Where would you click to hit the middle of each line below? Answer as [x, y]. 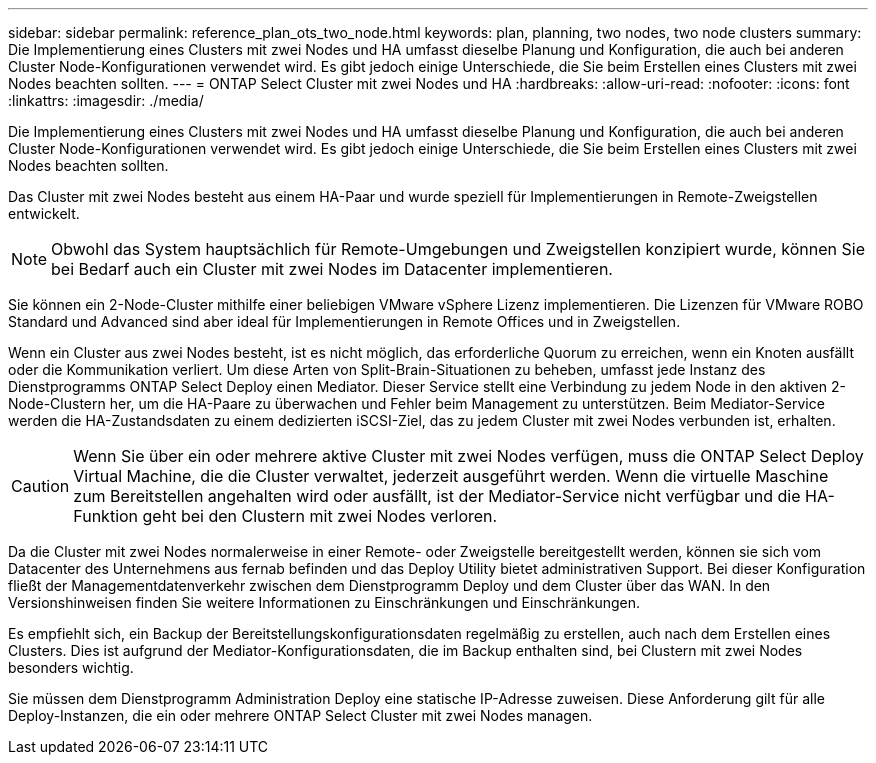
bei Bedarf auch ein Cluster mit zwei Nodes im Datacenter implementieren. [332, 269]
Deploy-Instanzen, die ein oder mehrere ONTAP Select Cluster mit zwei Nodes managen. [300, 715]
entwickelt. [44, 213]
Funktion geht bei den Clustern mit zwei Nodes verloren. [285, 516]
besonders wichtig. [71, 667]
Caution [40, 486]
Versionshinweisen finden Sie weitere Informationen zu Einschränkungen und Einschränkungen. [324, 602]
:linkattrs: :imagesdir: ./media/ [106, 100]
